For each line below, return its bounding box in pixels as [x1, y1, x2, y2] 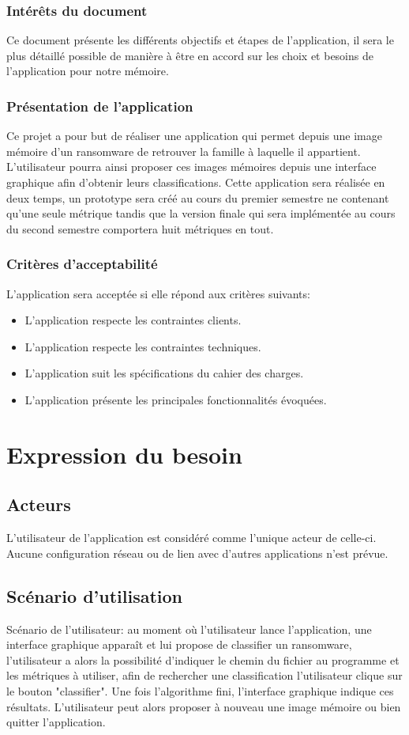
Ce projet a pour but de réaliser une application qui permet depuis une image [6, 127, 382, 144]
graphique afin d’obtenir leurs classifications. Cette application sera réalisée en [6, 174, 385, 190]
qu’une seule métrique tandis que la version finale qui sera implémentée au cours [6, 205, 396, 222]
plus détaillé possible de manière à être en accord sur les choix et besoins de [6, 47, 373, 63]
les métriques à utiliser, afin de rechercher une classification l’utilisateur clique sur [6, 667, 403, 684]
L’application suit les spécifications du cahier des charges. [24, 365, 304, 381]
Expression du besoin [6, 438, 242, 470]
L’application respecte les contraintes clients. [24, 312, 242, 328]
